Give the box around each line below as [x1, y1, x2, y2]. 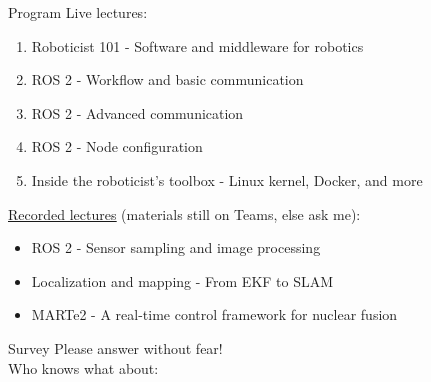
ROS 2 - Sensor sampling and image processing [31, 237, 321, 258]
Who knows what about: [8, 357, 159, 378]
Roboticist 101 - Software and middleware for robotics [31, 35, 364, 56]
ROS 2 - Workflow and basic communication [31, 69, 304, 90]
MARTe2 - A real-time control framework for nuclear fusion [31, 304, 398, 325]
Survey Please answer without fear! [8, 337, 223, 358]
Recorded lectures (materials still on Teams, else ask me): [8, 203, 361, 224]
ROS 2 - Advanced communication [31, 102, 244, 123]
